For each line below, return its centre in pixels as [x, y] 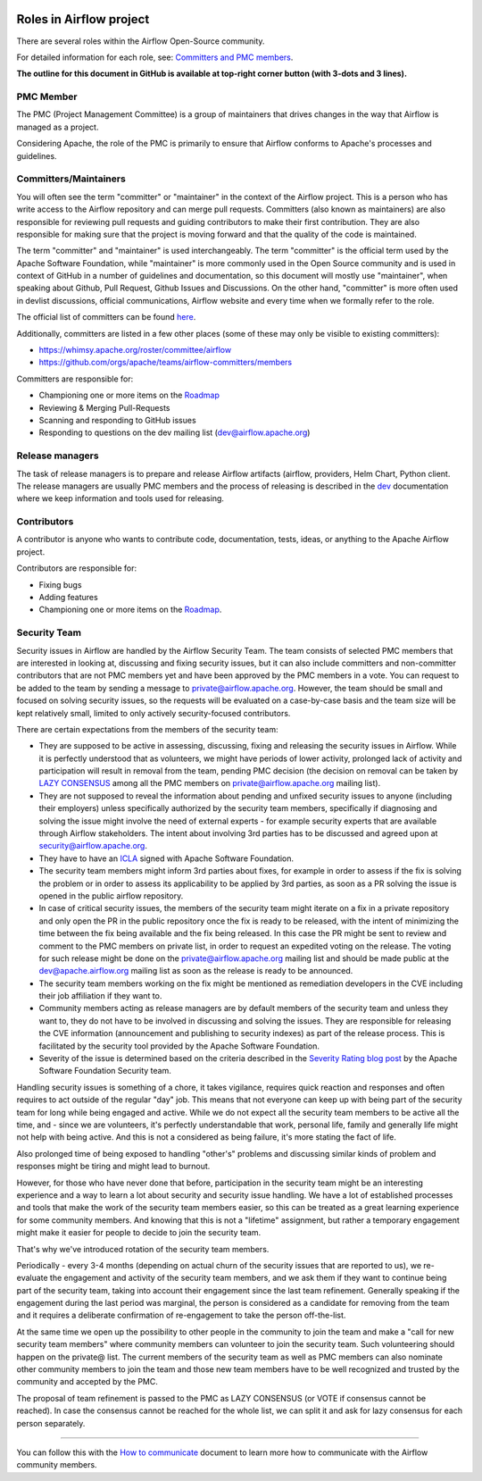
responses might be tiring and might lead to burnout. [113, 1167]
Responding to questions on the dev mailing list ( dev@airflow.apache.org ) [175, 432]
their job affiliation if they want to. [100, 996]
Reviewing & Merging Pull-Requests [104, 407]
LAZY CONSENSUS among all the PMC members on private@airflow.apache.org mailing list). [210, 783]
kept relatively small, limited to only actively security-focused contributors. [154, 713]
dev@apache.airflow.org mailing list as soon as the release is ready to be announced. [196, 971]
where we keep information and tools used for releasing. [120, 498]
